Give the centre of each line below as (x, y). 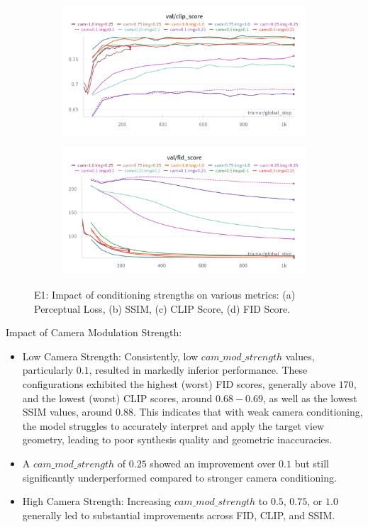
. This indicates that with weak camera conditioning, (248, 412)
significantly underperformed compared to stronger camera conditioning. (179, 477)
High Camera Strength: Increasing (97, 501)
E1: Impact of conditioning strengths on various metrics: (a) (165, 294)
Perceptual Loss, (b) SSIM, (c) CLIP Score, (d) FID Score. (162, 308)
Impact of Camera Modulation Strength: (94, 332)
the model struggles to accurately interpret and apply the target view (173, 425)
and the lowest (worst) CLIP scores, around (117, 398)
